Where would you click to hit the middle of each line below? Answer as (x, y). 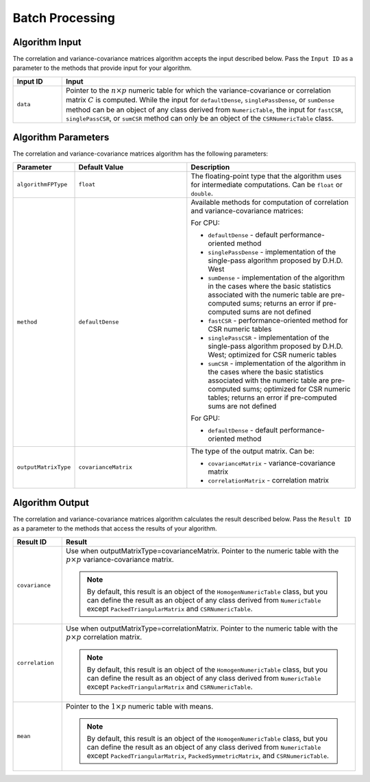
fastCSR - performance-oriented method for (278, 320)
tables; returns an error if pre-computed (272, 398)
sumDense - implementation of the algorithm (276, 278)
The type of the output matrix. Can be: (252, 451)
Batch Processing (64, 18)
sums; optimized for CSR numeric (296, 389)
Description (210, 167)
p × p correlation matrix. (104, 637)
